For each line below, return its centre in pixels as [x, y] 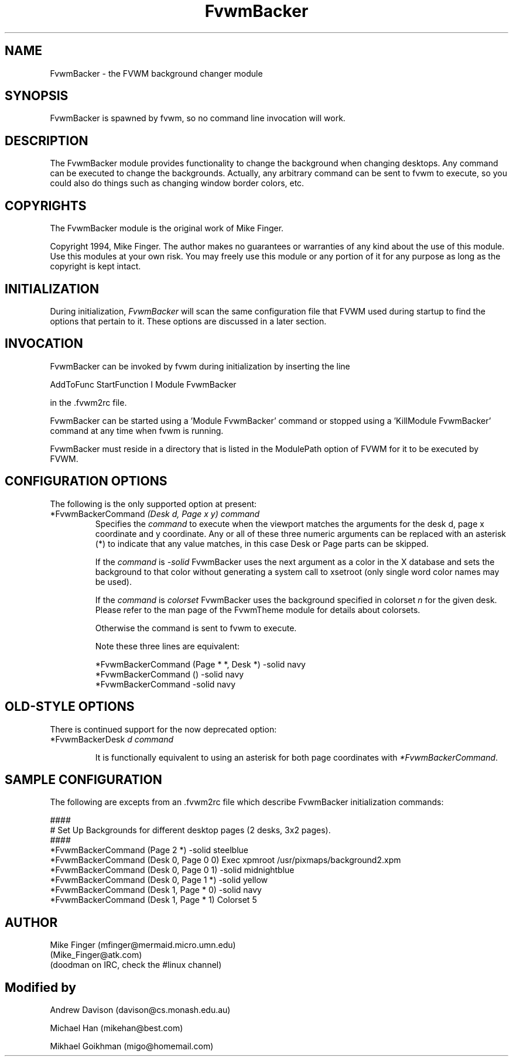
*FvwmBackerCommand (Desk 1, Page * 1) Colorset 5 [153, 900]
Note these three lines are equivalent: [167, 646]
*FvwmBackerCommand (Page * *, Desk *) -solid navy [200, 664]
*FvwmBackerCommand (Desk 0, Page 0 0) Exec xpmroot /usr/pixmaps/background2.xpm [225, 860]
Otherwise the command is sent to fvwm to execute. [196, 628]
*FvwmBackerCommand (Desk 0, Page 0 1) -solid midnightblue [172, 870]
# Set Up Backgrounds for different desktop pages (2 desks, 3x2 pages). [190, 830]
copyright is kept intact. [95, 266]
